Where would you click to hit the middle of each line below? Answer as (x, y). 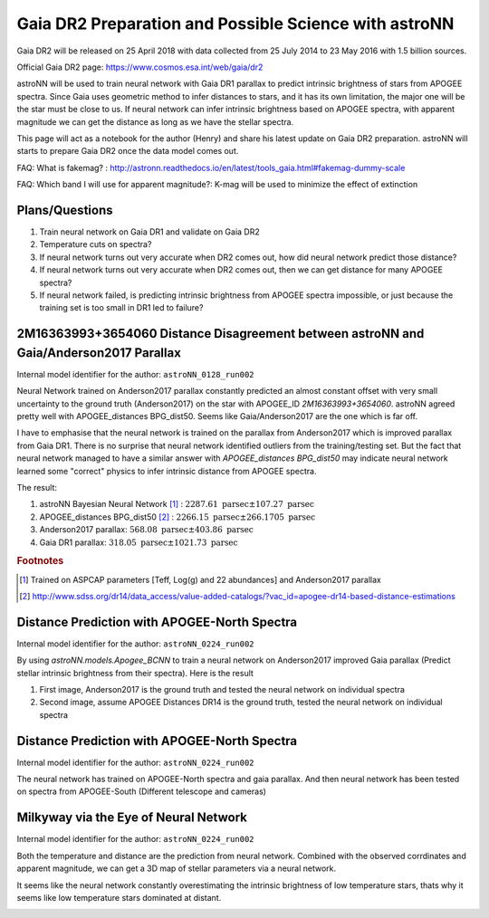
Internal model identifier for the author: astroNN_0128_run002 (135, 374)
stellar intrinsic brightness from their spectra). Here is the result (135, 673)
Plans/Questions (65, 210)
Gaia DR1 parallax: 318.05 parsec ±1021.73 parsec (139, 542)
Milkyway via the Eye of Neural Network (132, 818)
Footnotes (40, 561)
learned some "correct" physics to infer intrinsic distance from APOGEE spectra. (167, 471)
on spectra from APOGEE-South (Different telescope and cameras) (142, 791)
